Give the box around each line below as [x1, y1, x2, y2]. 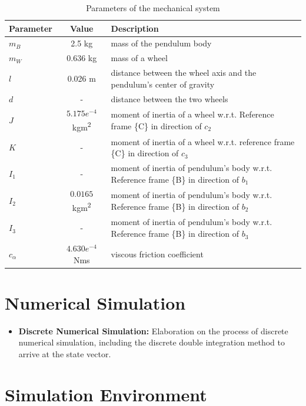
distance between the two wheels [111, 92, 228, 105]
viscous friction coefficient [111, 247, 204, 260]
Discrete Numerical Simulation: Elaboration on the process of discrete [18, 324, 288, 337]
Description [111, 22, 159, 34]
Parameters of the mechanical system [86, 2, 220, 14]
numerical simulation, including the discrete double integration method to [18, 336, 285, 348]
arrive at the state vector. [18, 347, 111, 360]
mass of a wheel [111, 52, 168, 64]
